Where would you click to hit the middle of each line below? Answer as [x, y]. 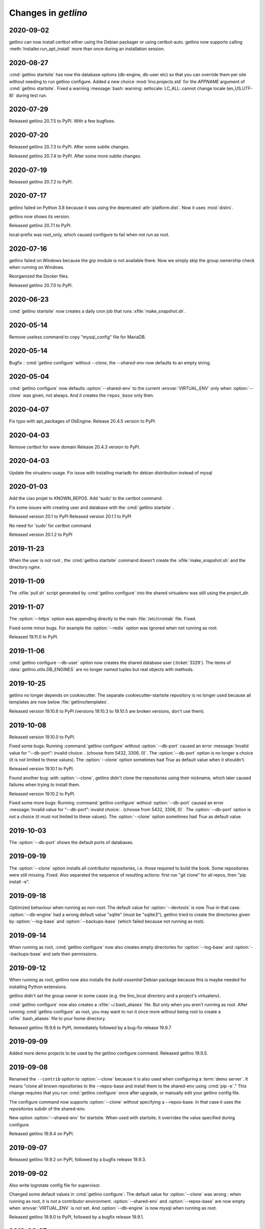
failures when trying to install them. [45, 785]
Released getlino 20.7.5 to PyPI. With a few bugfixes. [62, 121]
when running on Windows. [37, 267]
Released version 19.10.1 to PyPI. [41, 769]
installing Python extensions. [38, 987]
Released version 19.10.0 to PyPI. [42, 737]
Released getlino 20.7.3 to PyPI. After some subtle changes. [69, 147]
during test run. [32, 95]
